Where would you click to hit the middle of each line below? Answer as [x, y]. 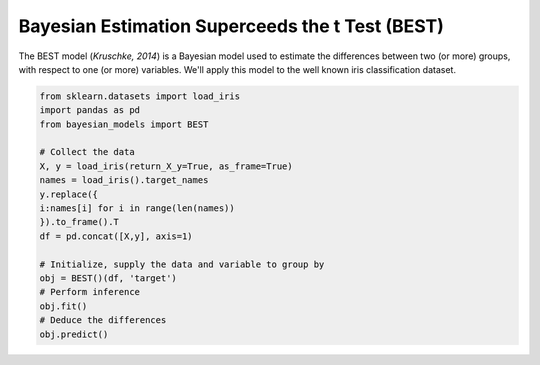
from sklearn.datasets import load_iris [139, 96]
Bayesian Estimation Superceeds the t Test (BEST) [231, 26]
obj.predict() [74, 334]
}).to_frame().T [79, 222]
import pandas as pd [89, 110]
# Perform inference [89, 292]
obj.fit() [63, 306]
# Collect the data [87, 152]
